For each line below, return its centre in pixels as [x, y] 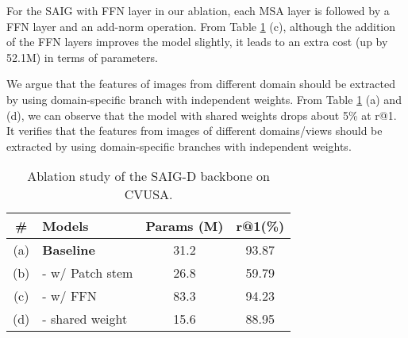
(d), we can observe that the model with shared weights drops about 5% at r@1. [202, 115]
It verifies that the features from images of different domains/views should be [194, 131]
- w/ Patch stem [88, 273]
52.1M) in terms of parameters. [82, 57]
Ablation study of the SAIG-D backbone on [148, 176]
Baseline [69, 250]
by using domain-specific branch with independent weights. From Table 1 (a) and [204, 99]
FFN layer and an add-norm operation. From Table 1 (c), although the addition [201, 26]
